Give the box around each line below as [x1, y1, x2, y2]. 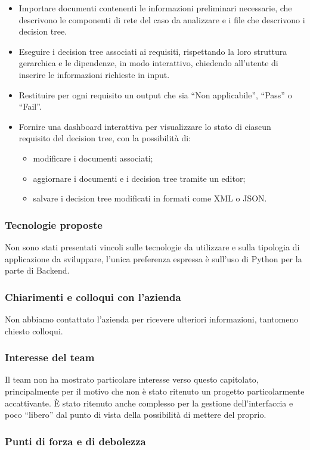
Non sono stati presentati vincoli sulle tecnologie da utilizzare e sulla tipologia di [5, 240, 300, 253]
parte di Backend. [5, 264, 70, 277]
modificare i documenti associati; [33, 151, 153, 164]
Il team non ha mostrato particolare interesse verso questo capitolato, [5, 373, 259, 386]
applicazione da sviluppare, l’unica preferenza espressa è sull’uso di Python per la [5, 252, 302, 265]
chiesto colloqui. [5, 324, 63, 337]
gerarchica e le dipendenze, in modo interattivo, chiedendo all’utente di [18, 57, 278, 69]
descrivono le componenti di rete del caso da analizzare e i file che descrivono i [18, 13, 305, 26]
